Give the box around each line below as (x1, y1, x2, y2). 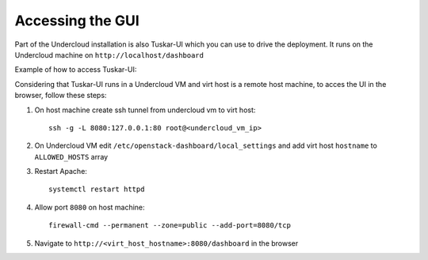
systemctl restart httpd (48, 185, 145, 194)
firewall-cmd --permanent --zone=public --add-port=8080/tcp (48, 221, 291, 230)
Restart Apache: (34, 167, 87, 176)
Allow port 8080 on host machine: (34, 202, 146, 212)
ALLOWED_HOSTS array (34, 152, 109, 161)
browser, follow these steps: (14, 91, 107, 100)
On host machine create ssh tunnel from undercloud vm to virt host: (34, 105, 256, 115)
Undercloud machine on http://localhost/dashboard (14, 50, 204, 59)
